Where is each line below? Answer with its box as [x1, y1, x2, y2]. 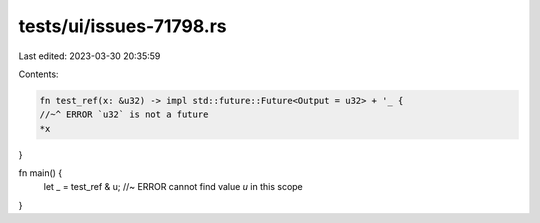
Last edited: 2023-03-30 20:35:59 [18, 50, 161, 62]
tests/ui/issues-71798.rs [18, 15, 227, 37]
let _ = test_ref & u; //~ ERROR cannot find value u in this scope [43, 181, 304, 193]
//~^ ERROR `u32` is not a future [39, 109, 209, 120]
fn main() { [18, 167, 63, 179]
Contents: [18, 68, 59, 80]
